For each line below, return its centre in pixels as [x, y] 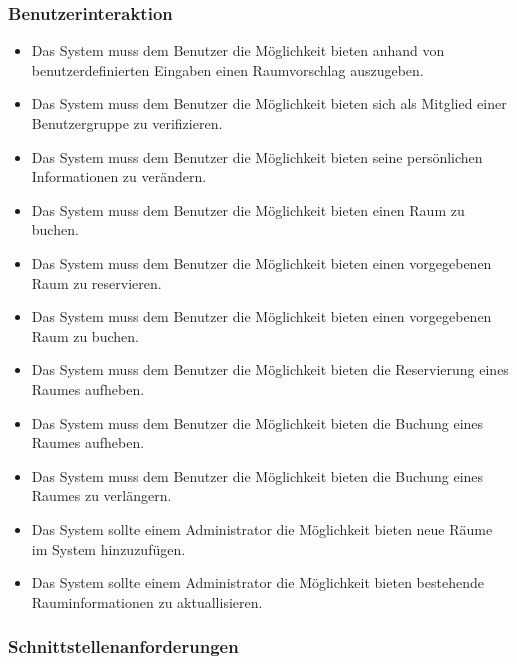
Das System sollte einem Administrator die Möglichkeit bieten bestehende [257, 582]
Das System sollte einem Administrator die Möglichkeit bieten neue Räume [262, 528]
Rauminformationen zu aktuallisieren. [147, 601]
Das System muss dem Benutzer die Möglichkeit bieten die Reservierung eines [270, 369]
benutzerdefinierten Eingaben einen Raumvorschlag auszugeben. [227, 69]
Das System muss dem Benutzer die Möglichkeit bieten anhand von [238, 50]
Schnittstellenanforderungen [123, 646]
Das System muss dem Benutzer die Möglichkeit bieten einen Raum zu [248, 209]
